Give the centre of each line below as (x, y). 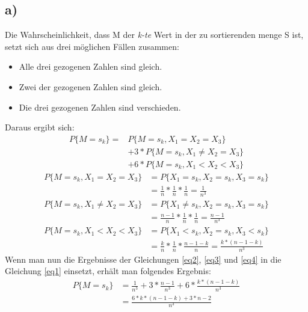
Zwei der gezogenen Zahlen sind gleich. (91, 86)
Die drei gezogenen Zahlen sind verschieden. (100, 107)
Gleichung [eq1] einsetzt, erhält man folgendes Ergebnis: (108, 271)
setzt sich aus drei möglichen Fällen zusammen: (92, 46)
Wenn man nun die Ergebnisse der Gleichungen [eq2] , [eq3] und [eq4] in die (143, 259)
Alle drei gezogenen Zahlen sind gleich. (91, 66)
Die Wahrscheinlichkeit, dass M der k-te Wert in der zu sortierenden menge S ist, (154, 35)
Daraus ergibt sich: (40, 127)
